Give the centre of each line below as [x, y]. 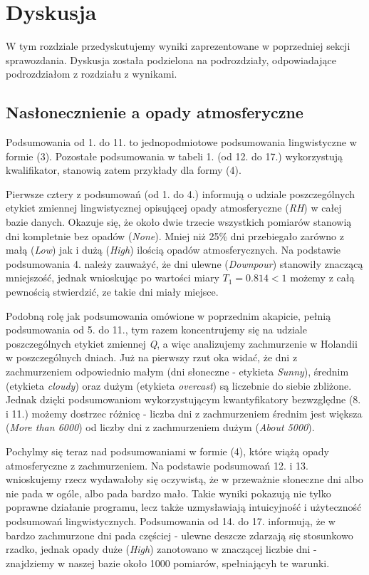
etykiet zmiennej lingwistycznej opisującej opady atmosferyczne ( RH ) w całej [174, 208]
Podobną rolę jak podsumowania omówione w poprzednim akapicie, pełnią [168, 315]
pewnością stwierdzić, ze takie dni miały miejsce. [112, 292]
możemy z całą [322, 278]
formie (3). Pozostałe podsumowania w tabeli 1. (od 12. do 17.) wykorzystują [175, 156]
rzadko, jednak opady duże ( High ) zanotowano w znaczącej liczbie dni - [161, 549]
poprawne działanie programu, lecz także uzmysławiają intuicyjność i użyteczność [184, 507]
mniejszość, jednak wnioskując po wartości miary [113, 278]
